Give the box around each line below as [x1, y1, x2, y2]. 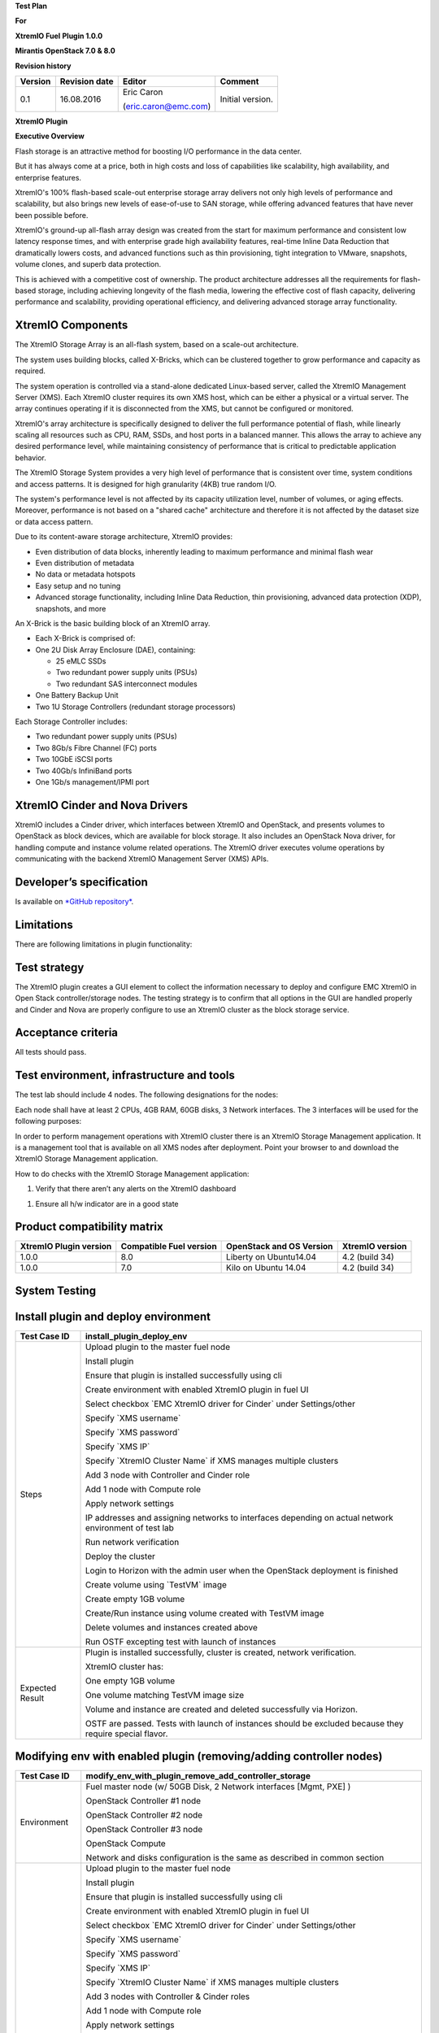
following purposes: [15, 1117, 82, 1126]
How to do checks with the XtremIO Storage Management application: [15, 1169, 250, 1178]
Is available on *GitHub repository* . [15, 896, 134, 906]
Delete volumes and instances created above [85, 1622, 258, 1633]
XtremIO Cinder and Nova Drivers [15, 798, 189, 812]
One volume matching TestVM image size [85, 1689, 245, 1700]
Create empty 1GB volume [85, 1593, 185, 1604]
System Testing [15, 1283, 97, 1297]
